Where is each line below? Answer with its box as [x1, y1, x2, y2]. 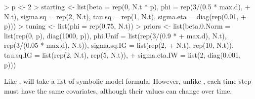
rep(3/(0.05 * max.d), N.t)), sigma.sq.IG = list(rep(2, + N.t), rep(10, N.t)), [4, 40, 234, 50]
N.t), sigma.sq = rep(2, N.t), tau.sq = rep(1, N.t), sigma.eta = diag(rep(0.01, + [4, 11, 247, 21]
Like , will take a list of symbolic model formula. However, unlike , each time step [4, 76, 252, 86]
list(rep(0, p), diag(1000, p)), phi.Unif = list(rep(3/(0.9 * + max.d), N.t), [4, 30, 227, 40]
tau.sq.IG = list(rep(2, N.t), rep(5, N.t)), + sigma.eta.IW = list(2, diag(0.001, [4, 49, 241, 60]
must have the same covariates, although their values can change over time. [4, 85, 232, 96]
